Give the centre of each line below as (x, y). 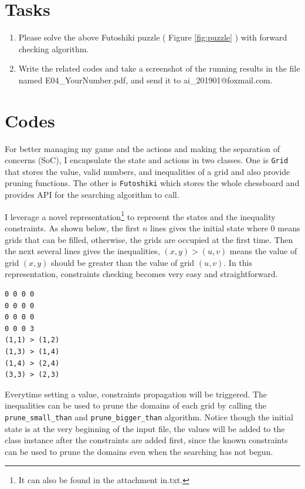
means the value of (263, 251)
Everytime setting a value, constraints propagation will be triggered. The (136, 394)
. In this (238, 262)
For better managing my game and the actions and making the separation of (143, 148)
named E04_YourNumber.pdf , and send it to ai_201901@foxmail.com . (145, 80)
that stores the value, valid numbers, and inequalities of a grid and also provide (148, 171)
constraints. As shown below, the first (72, 227)
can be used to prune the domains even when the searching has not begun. (139, 451)
